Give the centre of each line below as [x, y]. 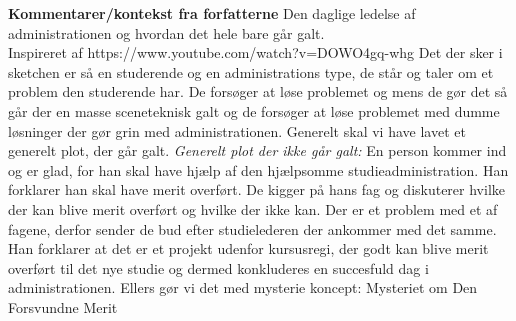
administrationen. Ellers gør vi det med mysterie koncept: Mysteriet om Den [243, 287]
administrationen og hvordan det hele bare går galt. [166, 32]
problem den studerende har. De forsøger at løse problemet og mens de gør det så [258, 91]
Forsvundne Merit [63, 306]
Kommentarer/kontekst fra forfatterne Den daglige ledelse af [212, 13]
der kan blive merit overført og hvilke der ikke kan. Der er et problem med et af [253, 208]
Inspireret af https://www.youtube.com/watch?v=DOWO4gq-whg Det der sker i [255, 52]
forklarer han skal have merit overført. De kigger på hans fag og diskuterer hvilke [257, 189]
